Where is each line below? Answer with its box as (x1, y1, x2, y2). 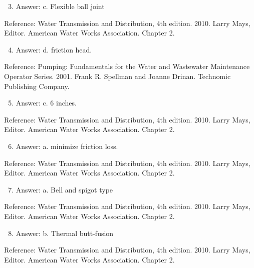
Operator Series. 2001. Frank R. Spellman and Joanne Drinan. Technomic (4, 70, 231, 81)
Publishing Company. (4, 80, 70, 91)
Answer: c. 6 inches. (16, 97, 77, 108)
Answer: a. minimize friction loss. (16, 140, 118, 151)
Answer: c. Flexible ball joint (16, 1, 105, 11)
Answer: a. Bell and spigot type (16, 184, 113, 194)
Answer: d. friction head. (16, 44, 92, 54)
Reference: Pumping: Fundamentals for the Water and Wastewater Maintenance (4, 61, 250, 71)
